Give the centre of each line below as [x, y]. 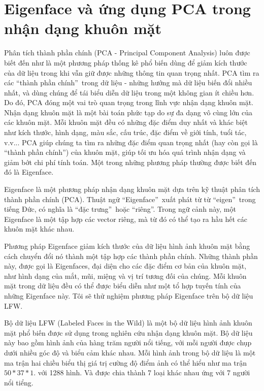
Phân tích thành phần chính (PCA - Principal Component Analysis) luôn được [127, 53]
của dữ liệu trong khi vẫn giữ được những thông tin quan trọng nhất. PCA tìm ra [132, 72]
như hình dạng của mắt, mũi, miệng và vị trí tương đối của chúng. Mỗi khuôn [125, 275]
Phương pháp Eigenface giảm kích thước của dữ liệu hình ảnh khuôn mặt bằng [127, 246]
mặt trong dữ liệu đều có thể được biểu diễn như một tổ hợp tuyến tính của [123, 286]
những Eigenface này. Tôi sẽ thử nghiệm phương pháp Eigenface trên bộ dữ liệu [129, 295]
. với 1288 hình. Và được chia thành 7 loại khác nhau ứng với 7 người [142, 372]
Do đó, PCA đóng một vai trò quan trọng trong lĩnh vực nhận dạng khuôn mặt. [129, 102]
